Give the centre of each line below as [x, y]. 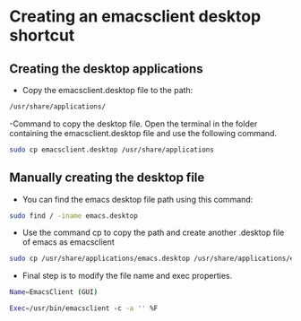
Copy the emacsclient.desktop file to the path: [107, 90]
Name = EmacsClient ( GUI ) [54, 292]
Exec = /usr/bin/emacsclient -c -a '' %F [84, 308]
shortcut [42, 35]
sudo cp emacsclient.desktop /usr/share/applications [112, 150]
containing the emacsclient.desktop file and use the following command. [143, 133]
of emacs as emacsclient [68, 242]
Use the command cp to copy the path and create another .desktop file [153, 233]
